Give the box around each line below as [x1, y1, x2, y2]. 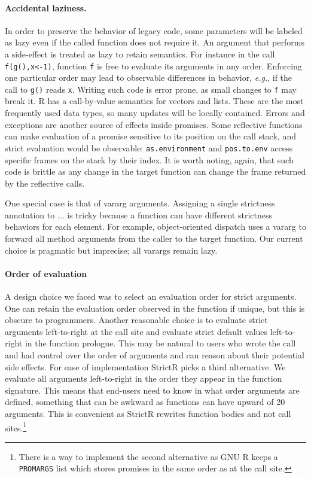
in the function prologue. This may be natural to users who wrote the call [25, 337, 296, 349]
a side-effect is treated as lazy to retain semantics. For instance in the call [5, 47, 275, 60]
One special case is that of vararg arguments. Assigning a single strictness [5, 197, 275, 209]
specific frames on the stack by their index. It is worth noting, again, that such [5, 153, 294, 166]
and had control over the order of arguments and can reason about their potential [5, 349, 304, 361]
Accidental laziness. [5, 1, 87, 14]
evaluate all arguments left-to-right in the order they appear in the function [5, 372, 282, 385]
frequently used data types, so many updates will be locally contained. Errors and [5, 106, 305, 119]
